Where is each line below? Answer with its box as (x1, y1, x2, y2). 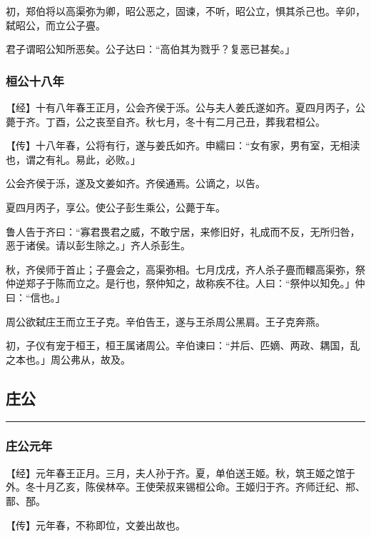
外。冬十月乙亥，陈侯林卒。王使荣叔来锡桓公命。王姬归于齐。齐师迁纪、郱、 (6, 479, 365, 494)
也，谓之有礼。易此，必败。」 (6, 151, 141, 166)
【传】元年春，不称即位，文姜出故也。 (6, 517, 185, 532)
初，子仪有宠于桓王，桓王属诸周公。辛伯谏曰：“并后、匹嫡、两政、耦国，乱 (6, 338, 360, 353)
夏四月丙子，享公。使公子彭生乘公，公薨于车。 (6, 199, 225, 214)
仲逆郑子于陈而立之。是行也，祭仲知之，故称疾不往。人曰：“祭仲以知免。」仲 (6, 276, 365, 291)
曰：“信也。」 (6, 289, 66, 304)
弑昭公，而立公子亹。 (6, 17, 106, 32)
